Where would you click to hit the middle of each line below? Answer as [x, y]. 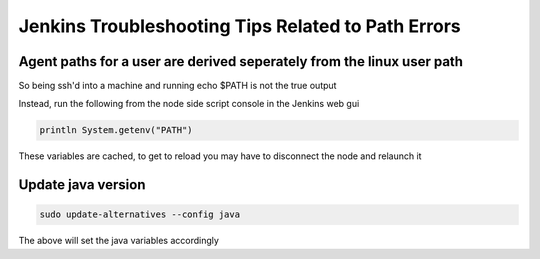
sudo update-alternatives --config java [139, 214]
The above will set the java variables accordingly [119, 241]
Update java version [82, 185]
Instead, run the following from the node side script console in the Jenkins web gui [189, 104]
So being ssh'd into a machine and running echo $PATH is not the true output [177, 86]
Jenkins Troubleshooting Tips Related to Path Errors [239, 26]
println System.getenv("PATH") [116, 130]
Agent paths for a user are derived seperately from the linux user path [241, 61]
